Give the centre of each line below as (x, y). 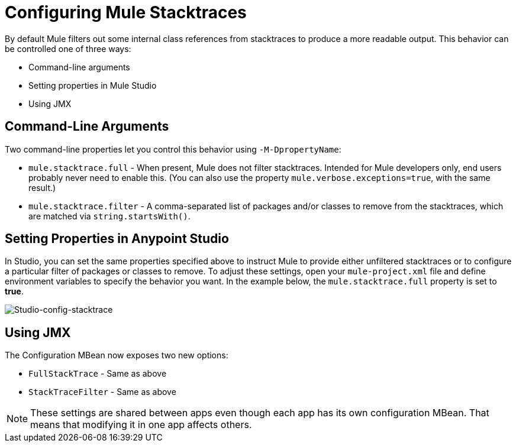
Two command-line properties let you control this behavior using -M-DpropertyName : (173, 149)
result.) (42, 187)
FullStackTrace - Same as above (98, 374)
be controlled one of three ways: (68, 48)
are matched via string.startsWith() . (109, 216)
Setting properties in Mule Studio (93, 85)
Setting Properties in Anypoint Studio (117, 239)
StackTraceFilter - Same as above (102, 392)
